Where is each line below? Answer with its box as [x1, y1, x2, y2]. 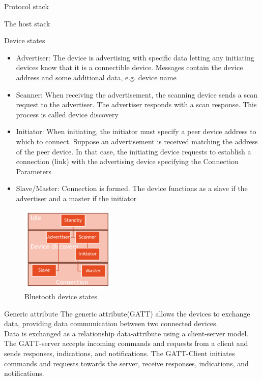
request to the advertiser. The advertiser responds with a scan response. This [16, 99, 257, 110]
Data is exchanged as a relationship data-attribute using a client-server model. [4, 328, 249, 338]
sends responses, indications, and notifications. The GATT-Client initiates [4, 348, 235, 358]
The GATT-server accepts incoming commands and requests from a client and [4, 338, 248, 349]
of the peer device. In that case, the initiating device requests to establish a [16, 146, 251, 156]
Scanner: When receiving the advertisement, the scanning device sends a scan [16, 89, 257, 100]
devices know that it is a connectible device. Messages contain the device [16, 62, 243, 73]
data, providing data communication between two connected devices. [4, 318, 218, 329]
